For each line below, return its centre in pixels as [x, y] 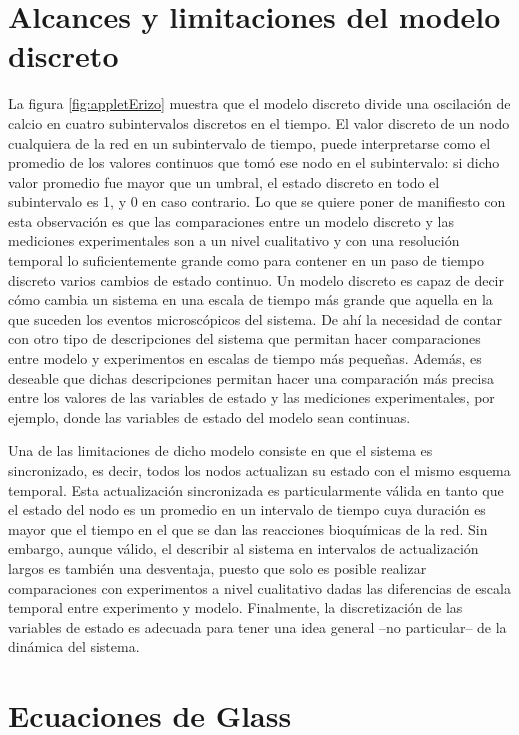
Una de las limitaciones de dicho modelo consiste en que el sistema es [220, 450]
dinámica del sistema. [74, 646]
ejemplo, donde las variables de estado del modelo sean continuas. [209, 416]
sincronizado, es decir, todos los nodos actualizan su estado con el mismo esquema [259, 470]
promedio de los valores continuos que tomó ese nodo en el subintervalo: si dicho [254, 162]
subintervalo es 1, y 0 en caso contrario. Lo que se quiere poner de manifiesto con [257, 201]
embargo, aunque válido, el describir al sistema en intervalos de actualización [243, 548]
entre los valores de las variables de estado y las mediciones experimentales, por [251, 397]
